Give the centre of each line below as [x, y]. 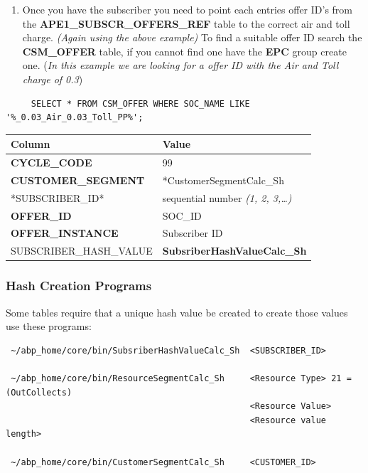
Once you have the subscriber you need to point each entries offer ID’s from [188, 9]
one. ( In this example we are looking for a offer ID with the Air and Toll [180, 65]
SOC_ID [182, 215]
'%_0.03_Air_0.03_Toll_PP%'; [75, 118]
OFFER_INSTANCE [65, 233]
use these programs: [49, 326]
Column [31, 144]
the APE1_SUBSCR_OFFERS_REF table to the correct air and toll [186, 23]
